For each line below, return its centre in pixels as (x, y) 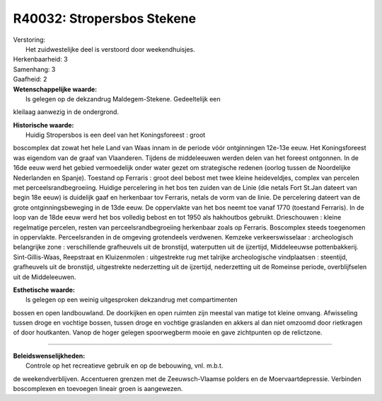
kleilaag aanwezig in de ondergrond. (66, 112)
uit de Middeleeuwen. (45, 277)
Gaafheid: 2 (30, 79)
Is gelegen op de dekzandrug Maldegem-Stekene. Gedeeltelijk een (123, 98)
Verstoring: (29, 40)
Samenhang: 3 (34, 69)
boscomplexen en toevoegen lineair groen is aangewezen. (98, 389)
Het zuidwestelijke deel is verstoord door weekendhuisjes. (110, 49)
